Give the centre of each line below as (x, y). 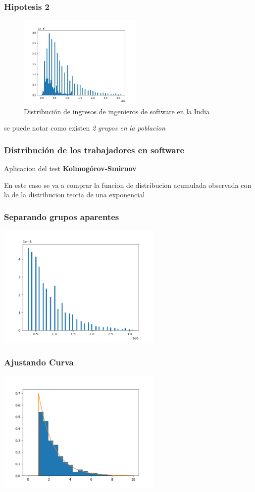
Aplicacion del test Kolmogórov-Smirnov (70, 168)
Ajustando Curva (39, 362)
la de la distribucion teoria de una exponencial (75, 195)
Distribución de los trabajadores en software (94, 150)
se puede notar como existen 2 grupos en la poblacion (85, 128)
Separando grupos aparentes (62, 216)
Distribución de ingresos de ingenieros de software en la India (117, 111)
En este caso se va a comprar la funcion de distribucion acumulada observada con (128, 185)
